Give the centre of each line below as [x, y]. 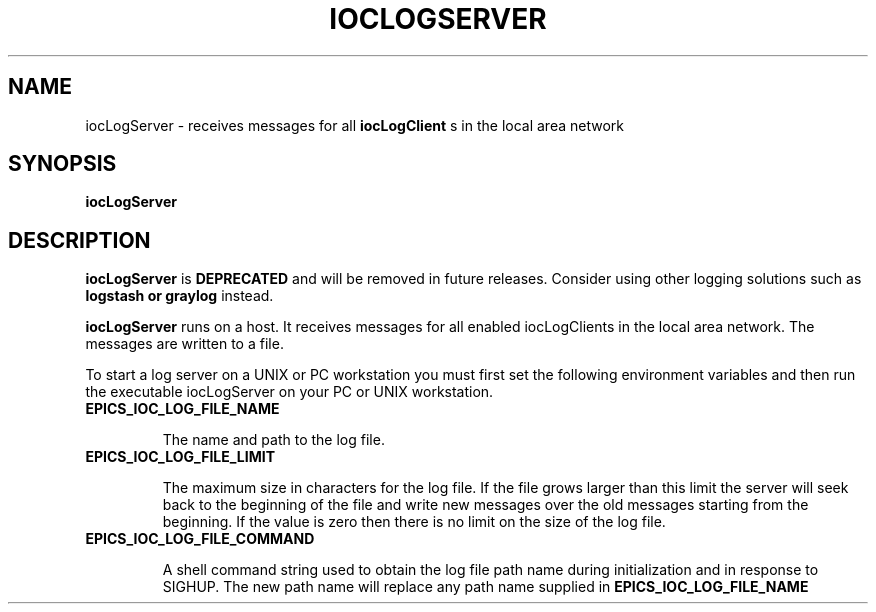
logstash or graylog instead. [179, 296]
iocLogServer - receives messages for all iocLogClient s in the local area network [354, 125]
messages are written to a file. [184, 344]
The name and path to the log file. [273, 440]
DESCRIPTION [79, 240]
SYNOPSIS [62, 164]
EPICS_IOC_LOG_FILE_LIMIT [180, 457]
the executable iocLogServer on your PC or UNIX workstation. [289, 392]
